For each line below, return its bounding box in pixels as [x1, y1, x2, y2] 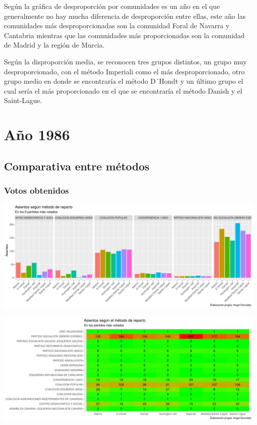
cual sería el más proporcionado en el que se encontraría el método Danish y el [4, 85, 243, 96]
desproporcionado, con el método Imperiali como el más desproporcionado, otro [4, 66, 245, 76]
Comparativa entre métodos [4, 158, 150, 173]
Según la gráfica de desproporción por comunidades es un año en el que [4, 1, 220, 11]
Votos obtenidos [4, 184, 69, 197]
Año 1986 [4, 124, 70, 145]
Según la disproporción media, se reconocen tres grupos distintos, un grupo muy [4, 56, 247, 66]
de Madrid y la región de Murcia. [4, 40, 105, 50]
